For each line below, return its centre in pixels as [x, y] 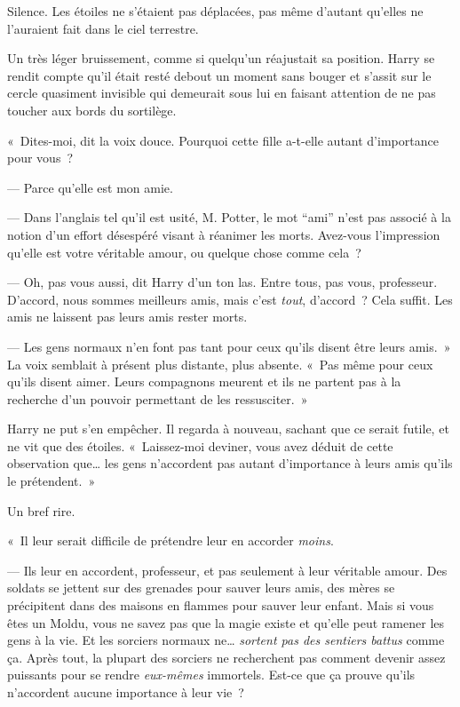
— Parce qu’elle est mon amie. [90, 187]
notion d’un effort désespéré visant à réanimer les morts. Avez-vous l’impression [224, 234]
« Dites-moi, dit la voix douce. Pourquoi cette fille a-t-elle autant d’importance [223, 140]
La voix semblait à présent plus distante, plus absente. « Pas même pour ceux [220, 364]
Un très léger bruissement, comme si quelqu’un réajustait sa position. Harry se [221, 58]
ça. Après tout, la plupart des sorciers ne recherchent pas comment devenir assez [226, 657]
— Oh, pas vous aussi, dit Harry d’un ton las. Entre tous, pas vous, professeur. [222, 282]
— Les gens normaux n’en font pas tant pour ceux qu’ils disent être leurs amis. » [229, 346]
